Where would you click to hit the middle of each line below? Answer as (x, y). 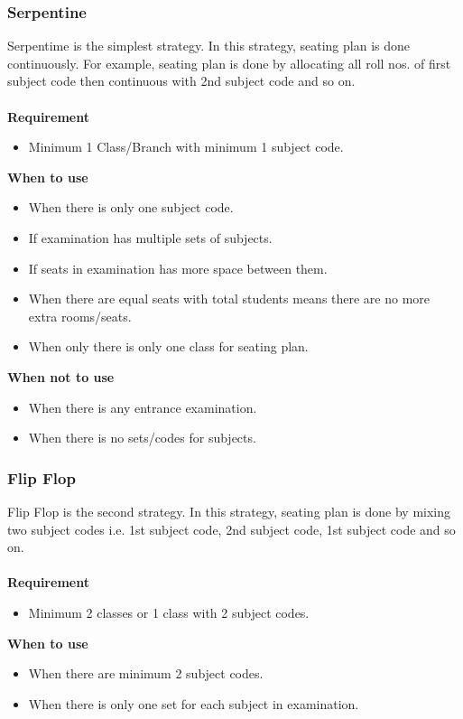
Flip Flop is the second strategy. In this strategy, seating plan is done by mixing (229, 511)
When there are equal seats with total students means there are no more (229, 299)
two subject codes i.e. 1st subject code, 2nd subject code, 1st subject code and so (231, 529)
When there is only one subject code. (131, 207)
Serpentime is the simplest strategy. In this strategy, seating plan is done (208, 46)
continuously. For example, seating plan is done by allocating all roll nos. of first (229, 63)
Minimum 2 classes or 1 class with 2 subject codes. (169, 612)
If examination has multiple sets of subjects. (150, 237)
